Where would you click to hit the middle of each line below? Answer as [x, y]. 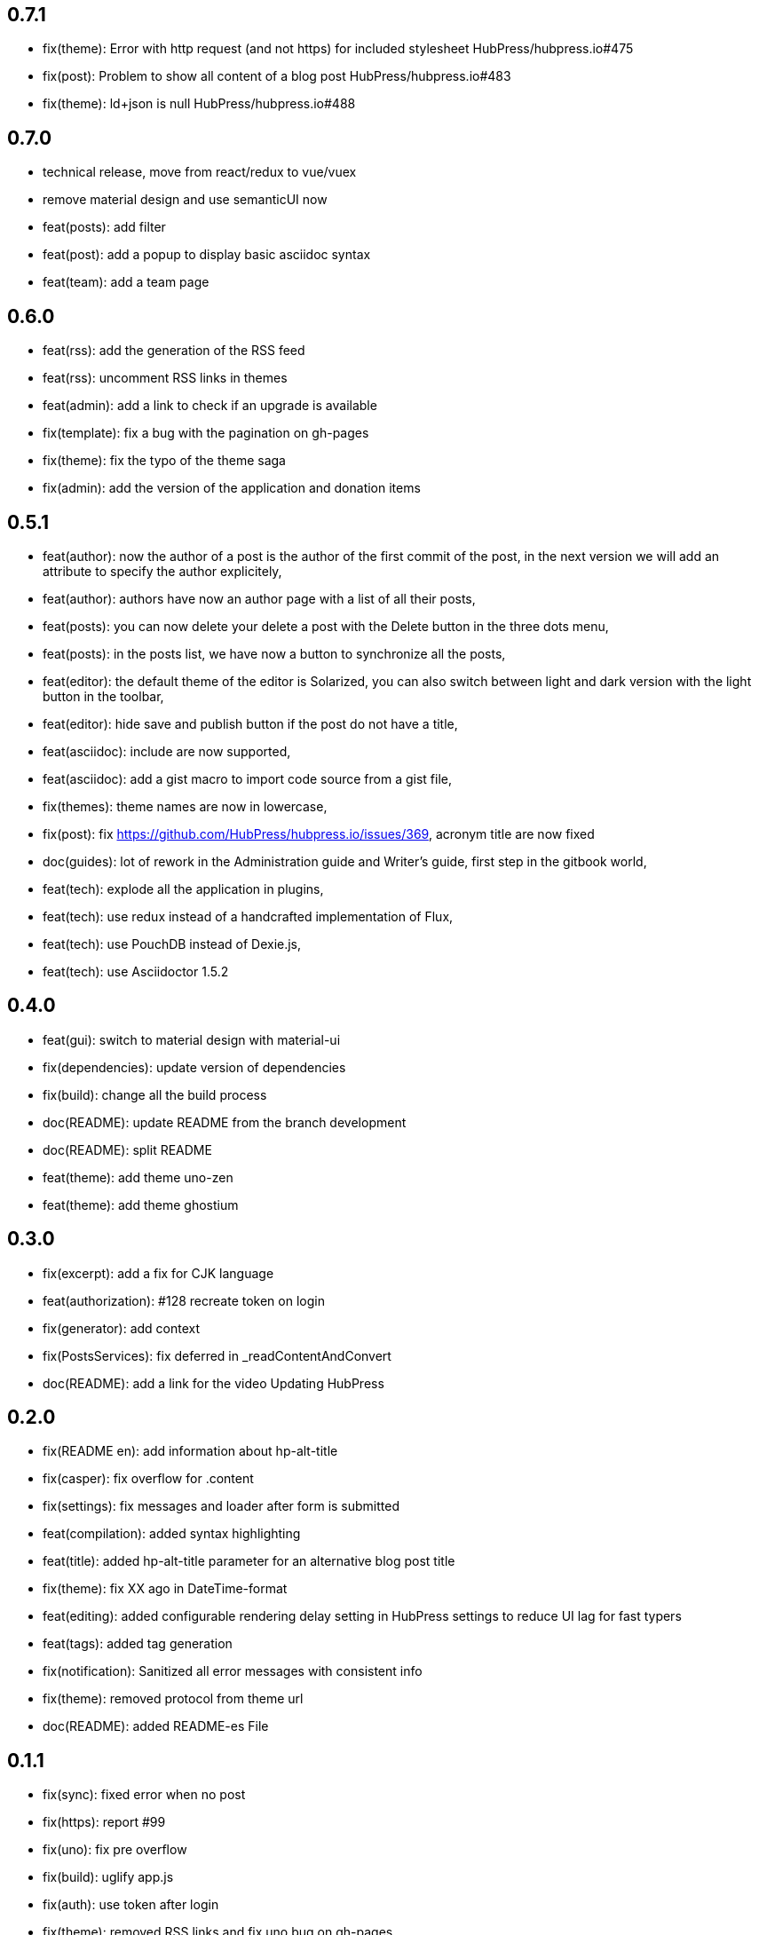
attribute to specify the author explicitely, [162, 571]
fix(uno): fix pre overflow [115, 1850]
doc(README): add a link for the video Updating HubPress [213, 1383]
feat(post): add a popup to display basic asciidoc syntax [207, 255]
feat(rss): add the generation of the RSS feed [174, 351]
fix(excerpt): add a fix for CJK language [158, 1273]
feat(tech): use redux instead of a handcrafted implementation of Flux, [248, 916]
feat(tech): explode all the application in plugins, [183, 889]
